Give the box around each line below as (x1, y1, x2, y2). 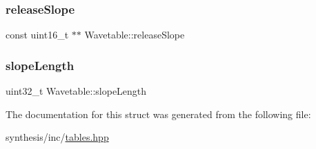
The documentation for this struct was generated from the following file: (6, 106, 311, 121)
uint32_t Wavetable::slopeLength (6, 84, 147, 98)
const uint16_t (6, 27, 69, 42)
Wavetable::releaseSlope (84, 27, 185, 42)
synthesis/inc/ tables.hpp (6, 130, 109, 144)
